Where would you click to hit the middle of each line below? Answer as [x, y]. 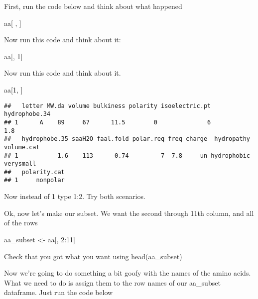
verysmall [20, 164]
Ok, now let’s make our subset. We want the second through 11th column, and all [129, 213]
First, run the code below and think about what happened [93, 6]
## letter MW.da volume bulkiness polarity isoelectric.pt [108, 106]
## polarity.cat [34, 172]
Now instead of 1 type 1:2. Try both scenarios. [75, 196]
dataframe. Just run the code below [59, 292]
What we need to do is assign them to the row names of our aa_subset [112, 282]
